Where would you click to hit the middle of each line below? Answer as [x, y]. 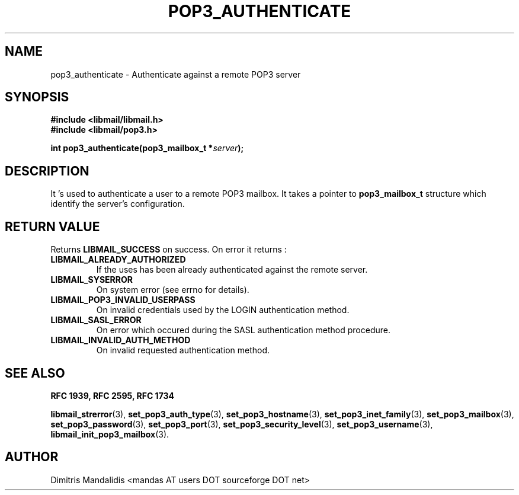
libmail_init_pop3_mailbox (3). [110, 434]
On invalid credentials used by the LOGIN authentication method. [223, 310]
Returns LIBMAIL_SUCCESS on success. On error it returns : [169, 250]
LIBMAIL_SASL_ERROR [96, 320]
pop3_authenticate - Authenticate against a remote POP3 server [176, 74]
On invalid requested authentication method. [183, 350]
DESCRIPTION [47, 171]
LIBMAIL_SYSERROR [92, 280]
